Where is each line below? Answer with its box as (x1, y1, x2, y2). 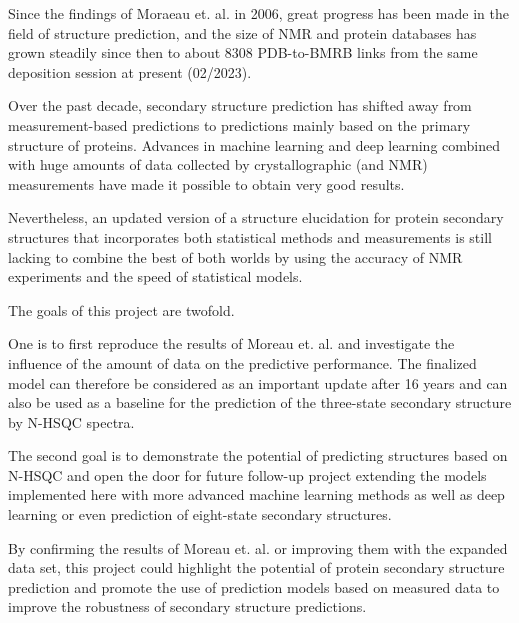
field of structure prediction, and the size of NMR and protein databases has (8, 22, 477, 43)
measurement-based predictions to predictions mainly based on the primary (8, 114, 471, 135)
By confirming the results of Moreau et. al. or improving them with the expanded (8, 537, 508, 558)
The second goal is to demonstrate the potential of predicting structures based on (8, 445, 508, 466)
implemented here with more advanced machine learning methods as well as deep (8, 484, 505, 505)
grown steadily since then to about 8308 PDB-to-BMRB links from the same (8, 42, 478, 63)
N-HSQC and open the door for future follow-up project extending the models (8, 464, 487, 485)
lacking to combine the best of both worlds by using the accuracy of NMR (8, 246, 463, 267)
